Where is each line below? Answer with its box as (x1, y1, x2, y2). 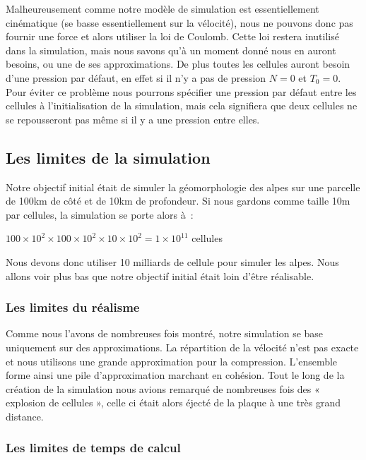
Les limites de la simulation (6, 146, 211, 168)
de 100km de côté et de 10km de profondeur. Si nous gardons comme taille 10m (6, 193, 350, 208)
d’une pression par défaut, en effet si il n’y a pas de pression (6, 70, 266, 85)
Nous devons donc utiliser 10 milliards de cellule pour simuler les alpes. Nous (6, 254, 339, 269)
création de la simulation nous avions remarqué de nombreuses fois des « (6, 381, 320, 396)
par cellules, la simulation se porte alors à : (6, 207, 194, 222)
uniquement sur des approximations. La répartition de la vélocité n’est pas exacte (6, 339, 359, 354)
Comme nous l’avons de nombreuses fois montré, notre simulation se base (6, 326, 324, 341)
